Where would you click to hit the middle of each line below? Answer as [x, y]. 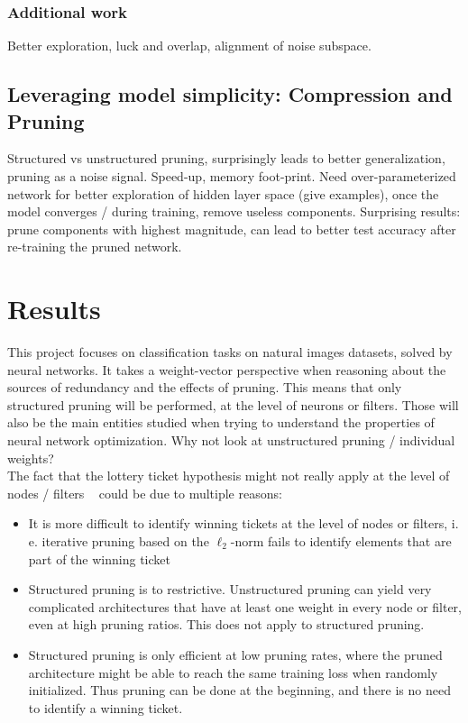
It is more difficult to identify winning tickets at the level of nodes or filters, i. [243, 523]
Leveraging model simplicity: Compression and [230, 94]
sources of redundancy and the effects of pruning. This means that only [205, 387]
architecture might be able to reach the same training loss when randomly [233, 672]
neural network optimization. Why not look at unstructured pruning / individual [231, 440]
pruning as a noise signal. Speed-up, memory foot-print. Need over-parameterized [232, 176]
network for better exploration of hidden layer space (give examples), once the [223, 193]
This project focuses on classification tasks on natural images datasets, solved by [230, 352]
